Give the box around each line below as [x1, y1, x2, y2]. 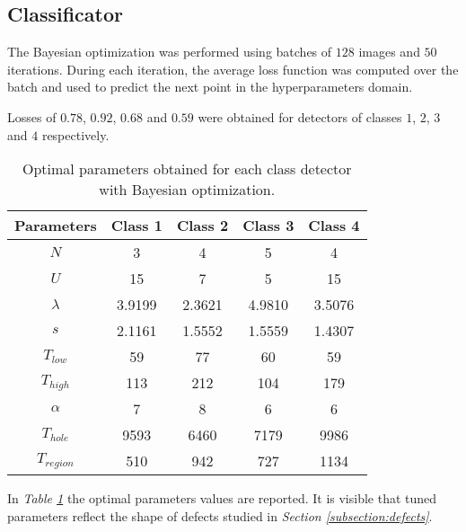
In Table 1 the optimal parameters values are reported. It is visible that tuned [7, 489, 437, 508]
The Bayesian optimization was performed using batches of [7, 42, 332, 61]
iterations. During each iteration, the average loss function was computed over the [7, 59, 459, 78]
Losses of [7, 107, 57, 126]
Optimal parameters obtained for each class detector [22, 158, 352, 180]
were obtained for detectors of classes [198, 107, 402, 126]
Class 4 [308, 215, 360, 236]
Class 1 [110, 215, 163, 236]
